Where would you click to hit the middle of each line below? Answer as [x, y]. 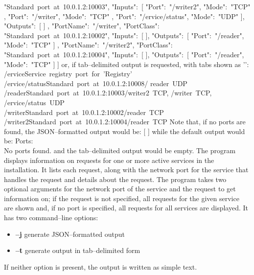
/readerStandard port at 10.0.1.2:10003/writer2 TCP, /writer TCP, [108, 93]
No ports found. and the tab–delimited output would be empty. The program [120, 150]
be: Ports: [19, 141]
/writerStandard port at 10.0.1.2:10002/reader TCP [84, 112]
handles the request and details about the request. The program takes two [115, 179]
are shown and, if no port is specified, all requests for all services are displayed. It [126, 208]
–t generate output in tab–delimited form [78, 250]
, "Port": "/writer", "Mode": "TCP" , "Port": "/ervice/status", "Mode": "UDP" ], [124, 16]
